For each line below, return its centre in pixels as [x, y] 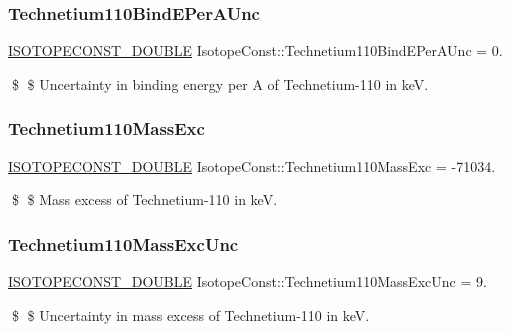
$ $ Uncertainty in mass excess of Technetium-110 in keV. [190, 314]
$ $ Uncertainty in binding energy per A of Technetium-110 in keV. [220, 83]
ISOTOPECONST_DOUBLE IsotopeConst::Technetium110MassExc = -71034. [252, 165]
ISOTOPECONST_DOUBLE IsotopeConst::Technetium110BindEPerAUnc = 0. [255, 50]
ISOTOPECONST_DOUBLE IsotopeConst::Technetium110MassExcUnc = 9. [247, 281]
